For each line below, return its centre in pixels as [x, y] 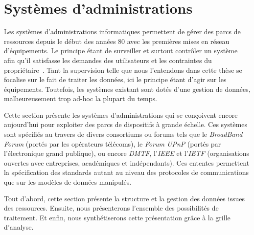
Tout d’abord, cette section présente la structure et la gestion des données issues [124, 198]
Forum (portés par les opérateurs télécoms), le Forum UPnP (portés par [113, 143]
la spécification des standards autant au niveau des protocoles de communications [126, 172]
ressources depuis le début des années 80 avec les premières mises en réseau [117, 41]
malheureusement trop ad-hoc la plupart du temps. [81, 98]
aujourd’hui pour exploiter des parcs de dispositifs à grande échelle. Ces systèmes [126, 124]
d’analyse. [19, 227]
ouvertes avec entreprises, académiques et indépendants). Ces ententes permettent [127, 162]
